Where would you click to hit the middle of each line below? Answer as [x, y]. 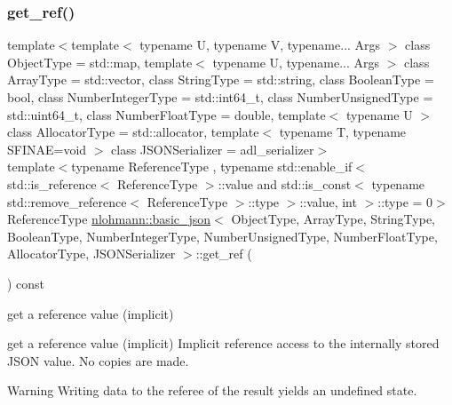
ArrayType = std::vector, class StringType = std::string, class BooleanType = [221, 79]
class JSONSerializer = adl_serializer [213, 149]
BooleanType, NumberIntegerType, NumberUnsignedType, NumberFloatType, [222, 236]
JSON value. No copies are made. [98, 360]
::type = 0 [405, 201]
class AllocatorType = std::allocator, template [133, 132]
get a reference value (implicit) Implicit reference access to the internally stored [223, 343]
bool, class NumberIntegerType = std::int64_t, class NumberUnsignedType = [220, 97]
